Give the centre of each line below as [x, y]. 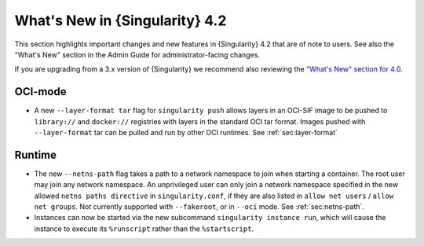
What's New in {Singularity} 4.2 [121, 20]
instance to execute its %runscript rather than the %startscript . [144, 229]
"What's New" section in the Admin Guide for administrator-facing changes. [137, 54]
